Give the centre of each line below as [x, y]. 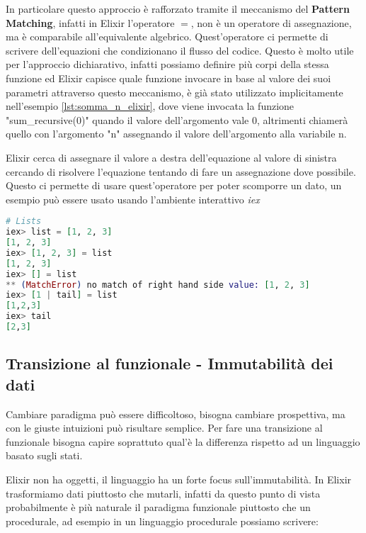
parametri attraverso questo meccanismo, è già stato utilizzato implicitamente [175, 92]
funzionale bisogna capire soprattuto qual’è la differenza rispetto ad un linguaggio [183, 441]
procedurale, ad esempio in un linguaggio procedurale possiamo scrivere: [162, 521]
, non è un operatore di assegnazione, [271, 22]
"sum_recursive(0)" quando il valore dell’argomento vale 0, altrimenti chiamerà [177, 119]
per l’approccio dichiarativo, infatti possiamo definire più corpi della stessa [167, 64]
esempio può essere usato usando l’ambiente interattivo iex [133, 199]
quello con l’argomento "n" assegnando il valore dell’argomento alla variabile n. [176, 134]
